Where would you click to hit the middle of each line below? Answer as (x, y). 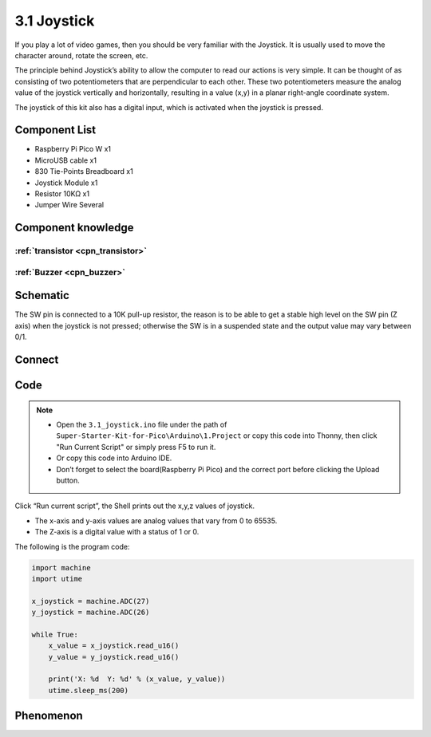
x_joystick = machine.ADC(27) (91, 601)
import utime (57, 579)
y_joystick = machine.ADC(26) (91, 613)
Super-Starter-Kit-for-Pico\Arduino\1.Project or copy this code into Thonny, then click (217, 436)
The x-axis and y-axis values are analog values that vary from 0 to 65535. (156, 520)
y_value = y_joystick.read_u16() (114, 657)
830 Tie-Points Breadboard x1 (84, 171)
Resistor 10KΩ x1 (62, 193)
